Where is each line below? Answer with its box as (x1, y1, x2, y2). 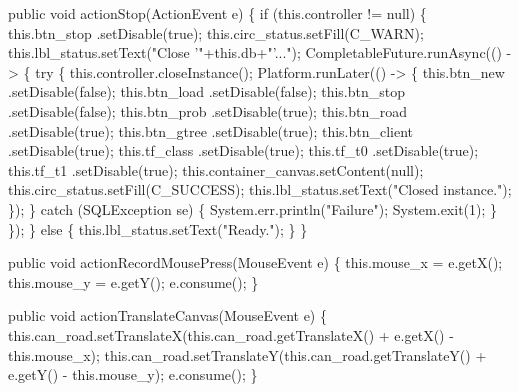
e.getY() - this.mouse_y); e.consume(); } (8, 364, 258, 385)
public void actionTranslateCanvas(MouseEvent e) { (8, 305, 327, 326)
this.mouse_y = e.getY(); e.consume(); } (8, 271, 259, 292)
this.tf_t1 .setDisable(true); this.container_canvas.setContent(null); (8, 159, 424, 180)
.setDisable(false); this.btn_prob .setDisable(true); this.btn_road (8, 100, 407, 121)
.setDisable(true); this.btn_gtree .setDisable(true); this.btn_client (8, 120, 414, 141)
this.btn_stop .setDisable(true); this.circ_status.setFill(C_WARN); (8, 22, 424, 43)
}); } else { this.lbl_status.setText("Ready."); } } (8, 218, 308, 239)
